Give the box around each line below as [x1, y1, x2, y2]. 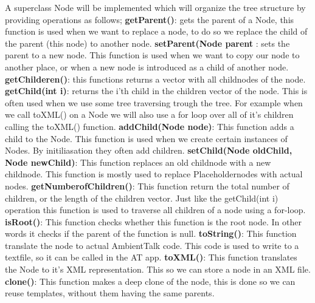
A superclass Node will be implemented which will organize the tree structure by [5, 1, 306, 13]
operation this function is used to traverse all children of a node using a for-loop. [5, 203, 306, 216]
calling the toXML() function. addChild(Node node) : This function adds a [5, 120, 294, 132]
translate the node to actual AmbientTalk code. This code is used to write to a [5, 239, 299, 251]
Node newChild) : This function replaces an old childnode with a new [5, 155, 271, 168]
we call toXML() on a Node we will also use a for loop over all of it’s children [5, 108, 294, 121]
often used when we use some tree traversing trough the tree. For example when [5, 96, 303, 109]
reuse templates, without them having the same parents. [5, 287, 215, 299]
